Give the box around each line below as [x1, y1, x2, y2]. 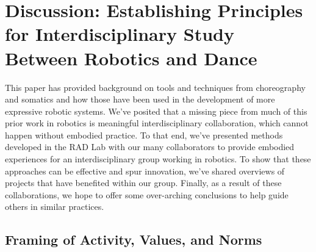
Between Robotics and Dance [5, 45, 257, 70]
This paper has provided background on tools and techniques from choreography [5, 81, 306, 93]
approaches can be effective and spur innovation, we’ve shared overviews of [5, 164, 285, 177]
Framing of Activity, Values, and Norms [5, 230, 262, 249]
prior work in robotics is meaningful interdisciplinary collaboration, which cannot [5, 117, 309, 129]
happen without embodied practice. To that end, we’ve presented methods [5, 128, 283, 141]
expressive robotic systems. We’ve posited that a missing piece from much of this [5, 104, 307, 117]
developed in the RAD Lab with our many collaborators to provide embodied [5, 140, 295, 153]
